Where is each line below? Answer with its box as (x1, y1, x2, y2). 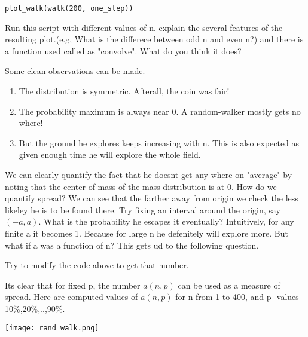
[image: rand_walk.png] (5, 323, 99, 332)
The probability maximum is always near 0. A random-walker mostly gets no (19, 105, 301, 117)
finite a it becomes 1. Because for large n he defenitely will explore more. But (5, 226, 288, 239)
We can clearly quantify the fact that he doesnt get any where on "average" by (5, 168, 292, 180)
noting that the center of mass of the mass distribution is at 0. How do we (5, 180, 277, 192)
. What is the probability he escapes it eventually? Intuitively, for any (38, 215, 294, 228)
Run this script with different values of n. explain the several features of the (5, 21, 283, 33)
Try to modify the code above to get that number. (5, 259, 189, 271)
